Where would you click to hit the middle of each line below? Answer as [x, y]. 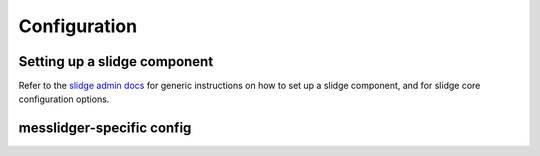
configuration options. [64, 99]
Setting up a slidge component [116, 61]
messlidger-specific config [105, 128]
